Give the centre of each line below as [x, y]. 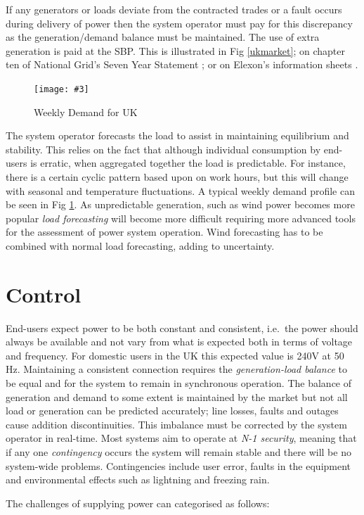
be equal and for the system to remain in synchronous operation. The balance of [179, 383]
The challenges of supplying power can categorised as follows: [138, 503]
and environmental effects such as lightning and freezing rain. [138, 479]
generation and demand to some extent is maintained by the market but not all [177, 396]
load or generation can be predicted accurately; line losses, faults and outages [172, 411]
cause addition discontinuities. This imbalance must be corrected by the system [176, 424]
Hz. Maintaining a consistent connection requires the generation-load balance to [176, 369]
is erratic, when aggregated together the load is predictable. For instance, [188, 163]
